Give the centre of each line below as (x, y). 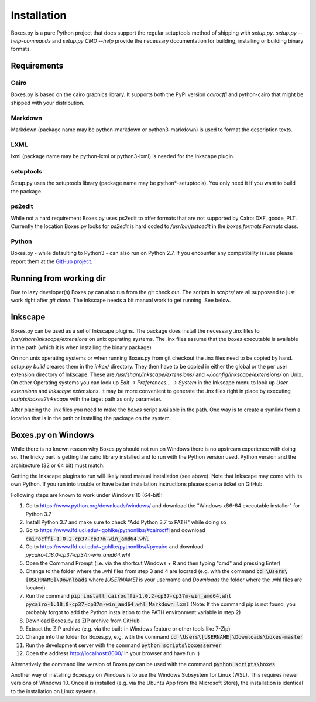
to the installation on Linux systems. (54, 691)
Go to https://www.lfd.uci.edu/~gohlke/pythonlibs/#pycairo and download (114, 547)
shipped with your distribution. (48, 103)
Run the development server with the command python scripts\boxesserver (123, 645)
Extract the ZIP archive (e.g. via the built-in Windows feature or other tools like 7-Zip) (128, 628)
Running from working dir (59, 278)
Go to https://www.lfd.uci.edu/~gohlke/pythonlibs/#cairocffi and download (115, 530)
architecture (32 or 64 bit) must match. (58, 465)
